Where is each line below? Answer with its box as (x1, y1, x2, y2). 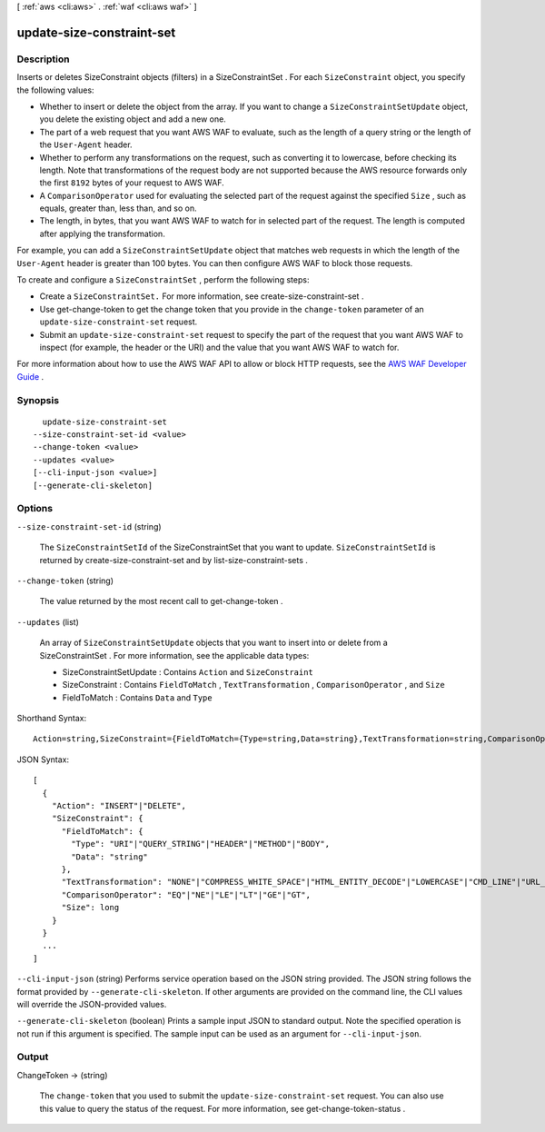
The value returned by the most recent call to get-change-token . (39, 596, 283, 607)
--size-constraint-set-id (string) (16, 521, 163, 531)
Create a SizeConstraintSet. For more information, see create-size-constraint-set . (39, 291, 364, 302)
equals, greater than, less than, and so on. (39, 203, 197, 213)
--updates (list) (16, 616, 79, 627)
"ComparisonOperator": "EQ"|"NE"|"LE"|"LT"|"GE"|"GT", (61, 889, 311, 899)
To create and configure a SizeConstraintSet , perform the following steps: (16, 274, 310, 285)
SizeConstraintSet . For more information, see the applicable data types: (39, 650, 310, 660)
